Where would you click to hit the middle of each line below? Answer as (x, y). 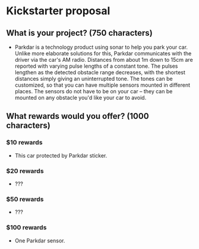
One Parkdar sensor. (40, 240)
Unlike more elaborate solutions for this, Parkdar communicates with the (103, 53)
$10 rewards (24, 143)
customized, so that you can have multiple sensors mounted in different (102, 85)
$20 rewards (25, 171)
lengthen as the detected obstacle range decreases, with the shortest (100, 72)
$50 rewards (25, 199)
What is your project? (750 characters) (79, 33)
